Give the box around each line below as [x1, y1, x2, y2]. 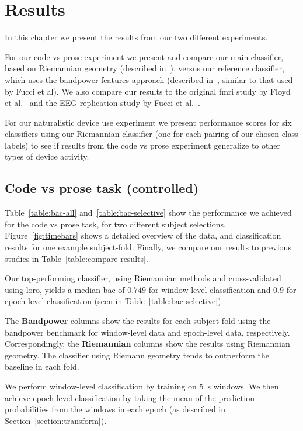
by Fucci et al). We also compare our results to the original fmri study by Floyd [5, 85, 291, 97]
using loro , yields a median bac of [5, 283, 125, 295]
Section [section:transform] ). [5, 414, 107, 426]
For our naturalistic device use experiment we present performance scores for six [5, 116, 292, 128]
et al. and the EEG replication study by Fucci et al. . [5, 96, 200, 109]
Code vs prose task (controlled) [5, 179, 199, 197]
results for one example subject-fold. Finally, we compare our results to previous [5, 241, 291, 253]
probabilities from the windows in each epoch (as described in [5, 403, 226, 415]
